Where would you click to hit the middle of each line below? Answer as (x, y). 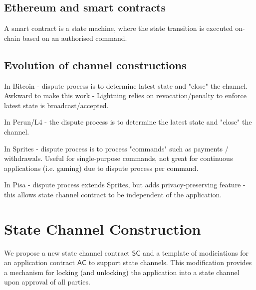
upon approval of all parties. (47, 282)
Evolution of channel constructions (95, 65)
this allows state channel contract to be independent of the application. (113, 194)
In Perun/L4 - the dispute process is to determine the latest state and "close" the (128, 122)
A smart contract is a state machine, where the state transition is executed (119, 28)
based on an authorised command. (75, 38)
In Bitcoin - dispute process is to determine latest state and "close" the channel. (126, 85)
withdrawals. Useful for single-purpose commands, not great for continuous (119, 158)
